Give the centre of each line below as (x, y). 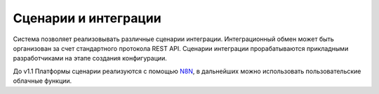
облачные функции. (42, 81)
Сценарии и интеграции (87, 18)
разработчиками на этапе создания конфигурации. (90, 58)
